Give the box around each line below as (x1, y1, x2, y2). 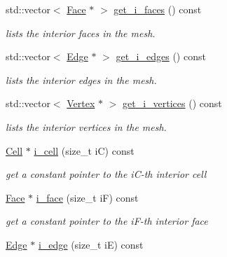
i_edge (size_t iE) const (38, 237, 144, 251)
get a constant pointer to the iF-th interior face (6, 214, 208, 228)
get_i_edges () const (116, 49, 206, 64)
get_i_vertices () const (123, 96, 222, 111)
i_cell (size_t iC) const (34, 143, 135, 158)
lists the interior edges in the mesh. (6, 72, 157, 87)
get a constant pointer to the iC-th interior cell (6, 167, 207, 181)
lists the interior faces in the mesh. (6, 25, 156, 40)
